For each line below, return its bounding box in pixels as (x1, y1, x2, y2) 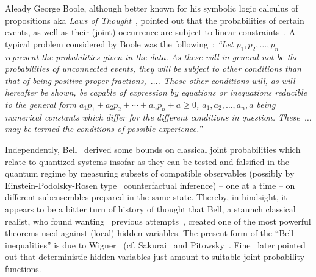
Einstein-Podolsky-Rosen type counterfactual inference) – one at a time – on (5, 178, 295, 191)
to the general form (5, 97, 77, 110)
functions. (5, 262, 41, 275)
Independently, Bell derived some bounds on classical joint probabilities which (5, 142, 301, 155)
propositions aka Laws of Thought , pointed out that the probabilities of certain (5, 13, 304, 26)
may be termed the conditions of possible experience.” (5, 122, 203, 135)
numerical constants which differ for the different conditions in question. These (5, 110, 300, 123)
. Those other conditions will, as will (157, 74, 295, 86)
